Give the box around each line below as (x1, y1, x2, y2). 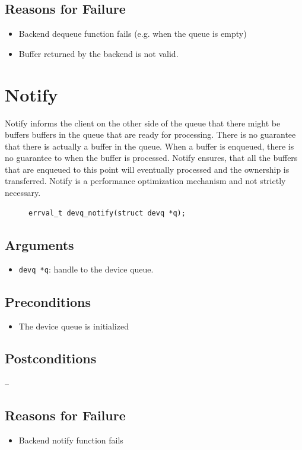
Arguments (5, 235, 74, 253)
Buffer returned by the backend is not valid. (18, 47, 179, 59)
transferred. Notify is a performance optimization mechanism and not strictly (5, 175, 286, 187)
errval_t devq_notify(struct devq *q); (28, 208, 186, 217)
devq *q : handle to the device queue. (18, 263, 154, 275)
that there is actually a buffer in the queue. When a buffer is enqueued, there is (5, 140, 294, 152)
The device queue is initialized (18, 320, 129, 332)
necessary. (5, 186, 41, 199)
